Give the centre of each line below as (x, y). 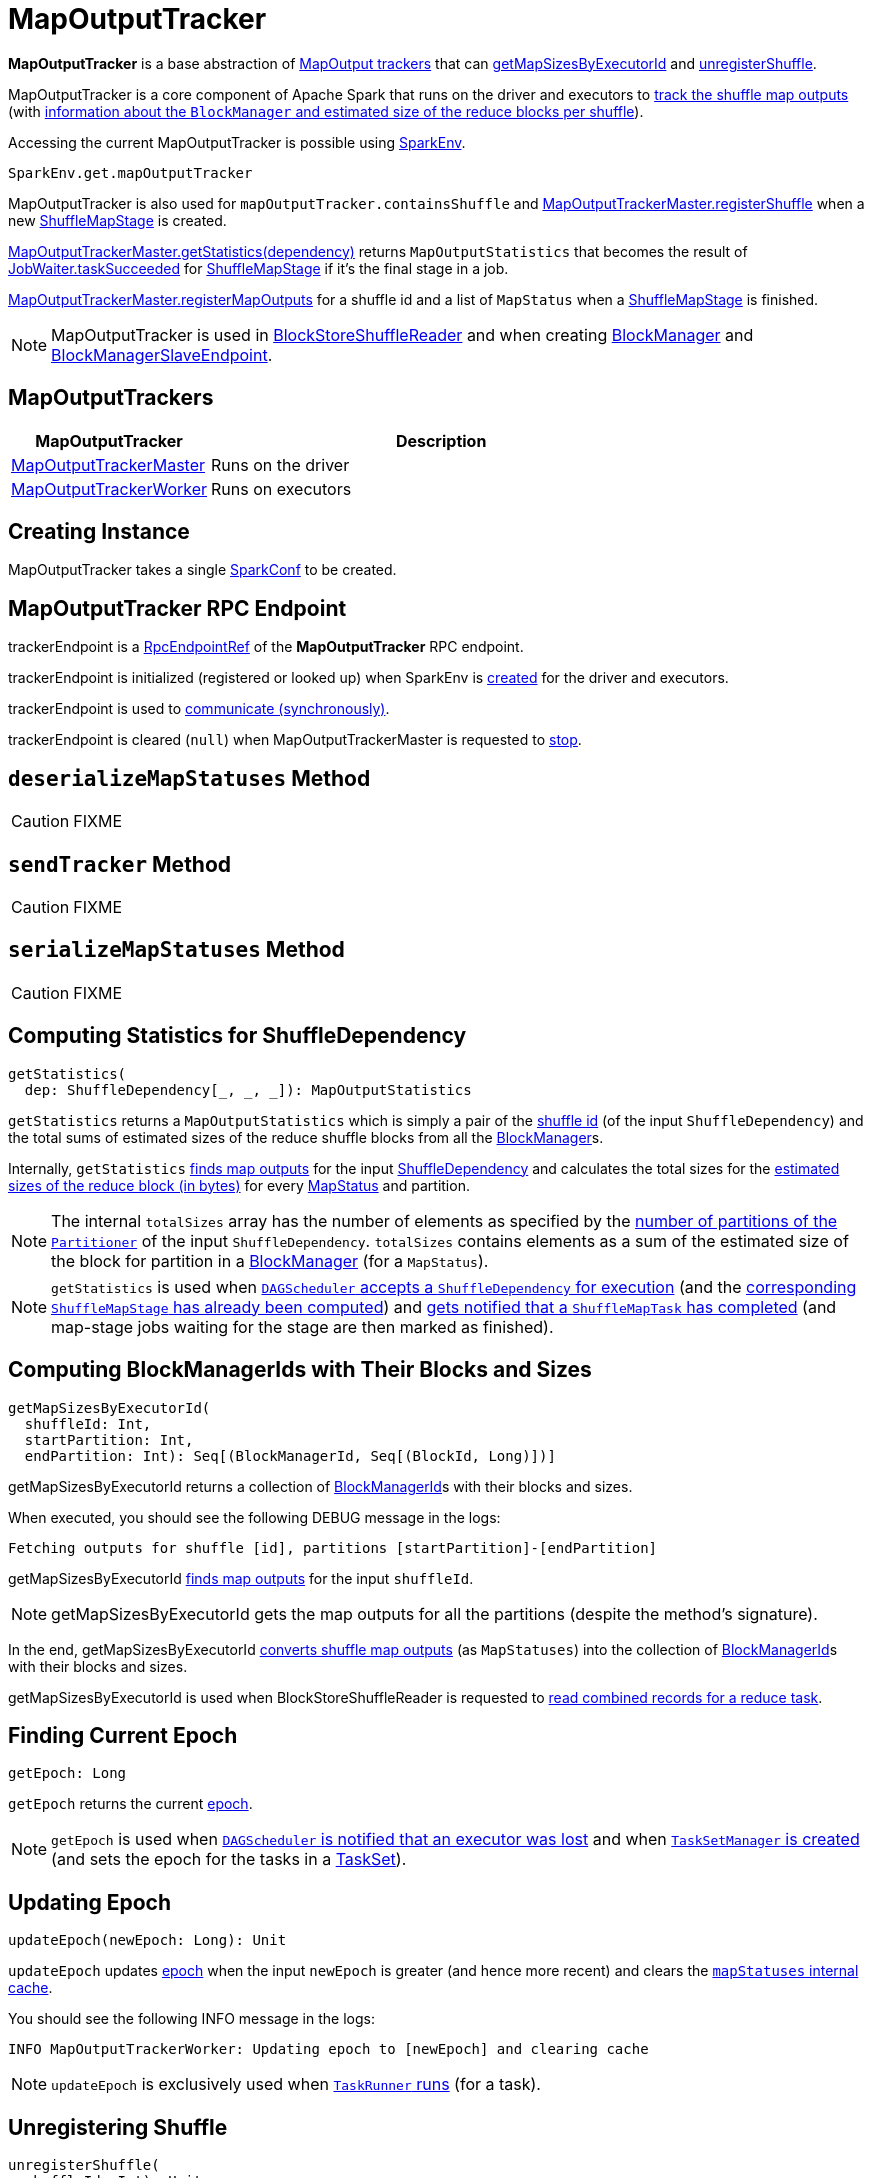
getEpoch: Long (67, 1773)
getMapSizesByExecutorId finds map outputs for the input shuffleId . (241, 1578)
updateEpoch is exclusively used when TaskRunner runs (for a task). (296, 2084)
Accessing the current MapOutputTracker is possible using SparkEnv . (237, 142)
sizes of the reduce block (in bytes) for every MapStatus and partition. (239, 1185)
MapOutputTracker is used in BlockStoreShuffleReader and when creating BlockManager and (402, 334)
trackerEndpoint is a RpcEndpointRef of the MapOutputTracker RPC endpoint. (266, 647)
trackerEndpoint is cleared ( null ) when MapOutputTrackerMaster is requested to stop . (295, 740)
